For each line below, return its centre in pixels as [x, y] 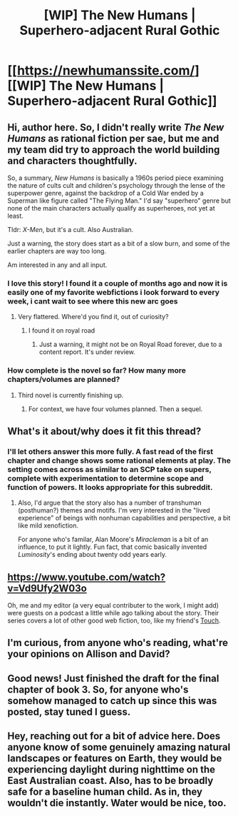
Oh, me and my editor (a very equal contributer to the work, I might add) [113, 605]
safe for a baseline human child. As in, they [105, 792]
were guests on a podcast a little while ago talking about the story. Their [113, 613]
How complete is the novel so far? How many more [97, 371]
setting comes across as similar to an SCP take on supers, [109, 469]
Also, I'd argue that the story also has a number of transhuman [109, 503]
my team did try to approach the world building [114, 150]
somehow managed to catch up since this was [112, 701]
